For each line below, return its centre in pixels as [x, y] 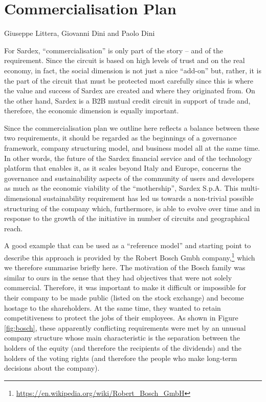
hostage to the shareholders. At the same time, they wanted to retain [113, 307]
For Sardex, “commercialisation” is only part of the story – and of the [114, 50]
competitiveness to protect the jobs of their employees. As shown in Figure [121, 318]
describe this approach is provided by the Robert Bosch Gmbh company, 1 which [130, 257]
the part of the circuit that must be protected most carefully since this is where [129, 80]
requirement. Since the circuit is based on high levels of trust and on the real [125, 60]
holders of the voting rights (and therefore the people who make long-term [121, 358]
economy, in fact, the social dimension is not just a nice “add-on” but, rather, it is [133, 70]
